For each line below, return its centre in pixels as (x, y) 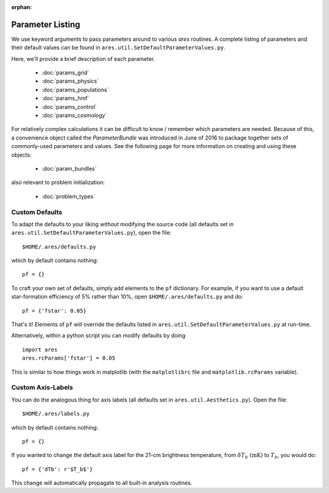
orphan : (22, 7)
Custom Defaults (37, 212)
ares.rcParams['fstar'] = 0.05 (69, 358)
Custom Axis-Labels (42, 388)
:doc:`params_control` (69, 107)
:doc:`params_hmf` (65, 98)
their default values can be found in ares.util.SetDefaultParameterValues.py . (118, 48)
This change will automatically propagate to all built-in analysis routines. (102, 483)
